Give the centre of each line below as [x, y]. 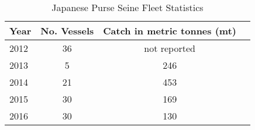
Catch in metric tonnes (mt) [170, 31]
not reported [170, 48]
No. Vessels [67, 31]
